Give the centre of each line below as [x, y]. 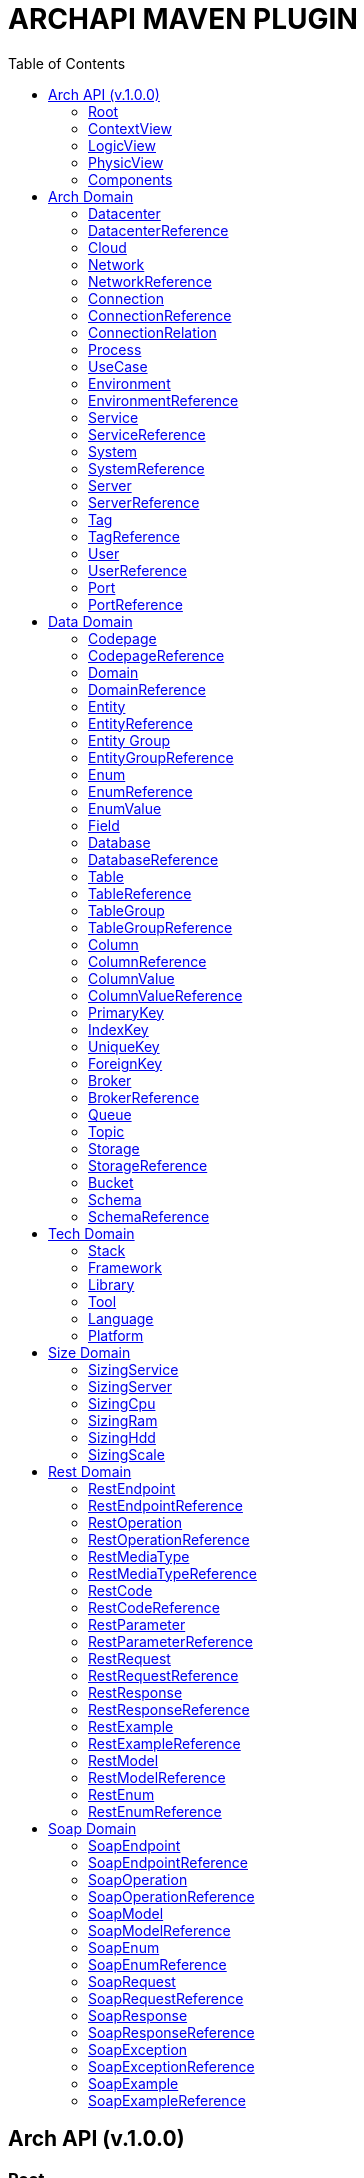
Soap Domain [92, 1828]
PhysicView [126, 162]
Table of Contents [67, 63]
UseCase [118, 366]
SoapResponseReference [171, 2032]
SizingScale [126, 1454]
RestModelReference [157, 1777]
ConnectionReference [160, 315]
